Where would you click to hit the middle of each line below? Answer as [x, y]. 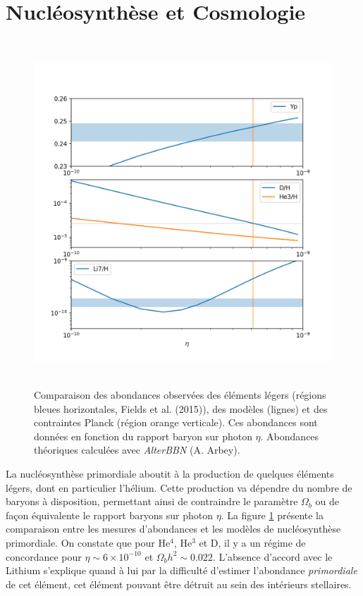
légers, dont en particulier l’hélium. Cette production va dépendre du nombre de [179, 487]
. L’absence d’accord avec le [272, 556]
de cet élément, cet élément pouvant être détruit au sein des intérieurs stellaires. [179, 584]
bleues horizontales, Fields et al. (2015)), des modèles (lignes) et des [181, 408]
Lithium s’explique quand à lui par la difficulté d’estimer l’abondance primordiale [181, 570]
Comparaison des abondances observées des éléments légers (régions [180, 395]
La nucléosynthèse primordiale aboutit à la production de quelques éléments [170, 474]
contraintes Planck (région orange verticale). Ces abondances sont [176, 422]
